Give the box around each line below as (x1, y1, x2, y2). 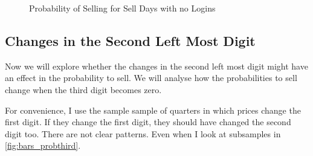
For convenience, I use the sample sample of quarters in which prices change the (5, 103, 301, 116)
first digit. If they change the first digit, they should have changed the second (5, 115, 291, 128)
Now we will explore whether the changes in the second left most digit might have (5, 59, 308, 72)
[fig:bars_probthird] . (5, 139, 81, 152)
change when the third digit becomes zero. (5, 83, 162, 96)
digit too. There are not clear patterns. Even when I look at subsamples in (5, 127, 281, 140)
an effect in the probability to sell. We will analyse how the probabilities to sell (5, 71, 297, 84)
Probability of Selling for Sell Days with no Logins (29, 2, 216, 14)
